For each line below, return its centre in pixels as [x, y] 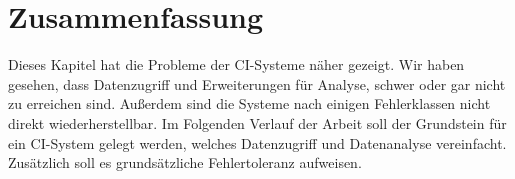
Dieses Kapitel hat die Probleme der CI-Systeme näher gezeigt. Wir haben [236, 64]
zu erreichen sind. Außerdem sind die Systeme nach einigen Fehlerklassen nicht [249, 103]
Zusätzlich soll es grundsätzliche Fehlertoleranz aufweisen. [185, 162]
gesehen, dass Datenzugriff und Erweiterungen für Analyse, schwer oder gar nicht [257, 83]
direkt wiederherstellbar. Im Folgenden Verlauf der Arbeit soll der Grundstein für [257, 122]
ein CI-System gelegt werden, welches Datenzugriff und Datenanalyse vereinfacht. [257, 142]
